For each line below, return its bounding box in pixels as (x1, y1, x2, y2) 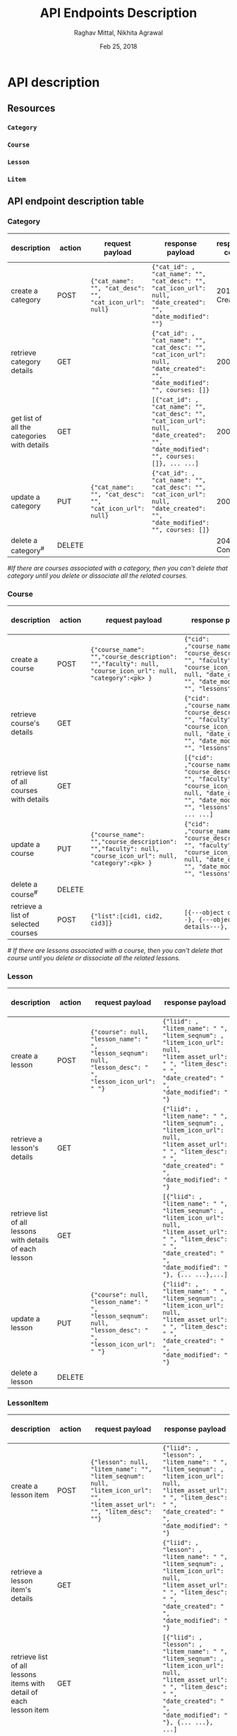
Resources (7, 103, 56, 115)
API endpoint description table (7, 195, 145, 207)
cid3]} (90, 919, 113, 927)
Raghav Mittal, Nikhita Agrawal (73, 28, 164, 37)
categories (11, 430, 47, 440)
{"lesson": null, (90, 1458, 149, 1466)
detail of (11, 1687, 38, 1697)
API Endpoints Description (39, 5, 197, 21)
